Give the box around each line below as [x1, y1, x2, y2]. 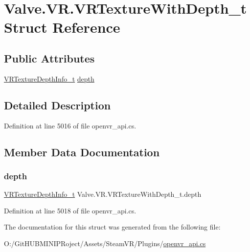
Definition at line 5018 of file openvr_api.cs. [4, 205, 136, 215]
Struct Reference [4, 17, 120, 37]
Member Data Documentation [4, 144, 160, 159]
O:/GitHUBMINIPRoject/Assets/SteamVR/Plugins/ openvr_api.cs [4, 238, 206, 248]
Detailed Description [4, 97, 111, 112]
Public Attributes [4, 50, 95, 65]
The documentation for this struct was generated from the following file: [4, 222, 221, 232]
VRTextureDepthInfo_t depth [4, 73, 94, 84]
